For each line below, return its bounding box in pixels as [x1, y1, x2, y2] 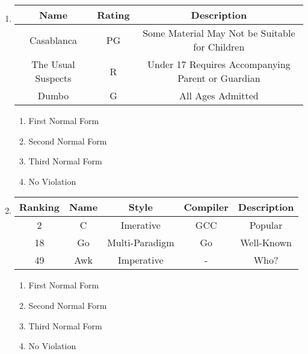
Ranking [19, 200, 60, 214]
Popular [249, 218, 283, 232]
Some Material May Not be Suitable [143, 26, 295, 40]
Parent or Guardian [177, 71, 260, 85]
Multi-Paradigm [107, 235, 174, 250]
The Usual [31, 57, 75, 71]
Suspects [35, 71, 72, 85]
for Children [193, 40, 245, 54]
